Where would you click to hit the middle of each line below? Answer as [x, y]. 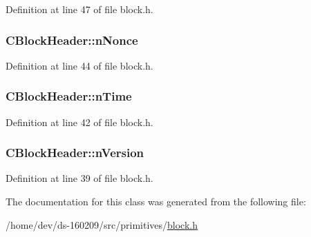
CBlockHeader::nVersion [75, 153]
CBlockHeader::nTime [69, 96]
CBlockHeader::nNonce [72, 40]
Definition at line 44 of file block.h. [79, 65]
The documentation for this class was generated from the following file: [156, 202]
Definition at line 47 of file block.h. [79, 9]
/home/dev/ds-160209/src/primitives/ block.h [102, 224]
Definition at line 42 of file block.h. [79, 122]
